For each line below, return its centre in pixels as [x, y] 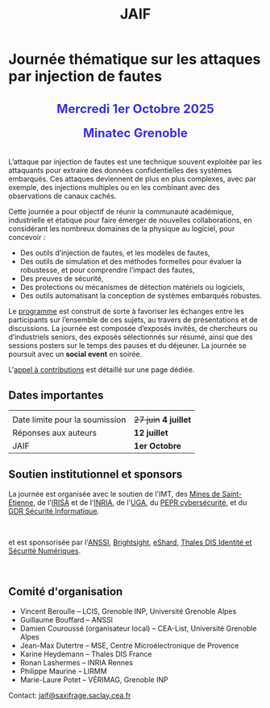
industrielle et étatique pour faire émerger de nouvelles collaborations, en [130, 220]
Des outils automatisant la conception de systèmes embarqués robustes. [141, 296]
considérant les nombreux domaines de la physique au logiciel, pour [122, 229]
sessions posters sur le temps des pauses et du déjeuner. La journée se [128, 346]
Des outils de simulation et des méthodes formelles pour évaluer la [131, 262]
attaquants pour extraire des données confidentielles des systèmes [120, 171]
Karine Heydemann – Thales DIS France [86, 654]
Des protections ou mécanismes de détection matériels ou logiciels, [133, 288]
